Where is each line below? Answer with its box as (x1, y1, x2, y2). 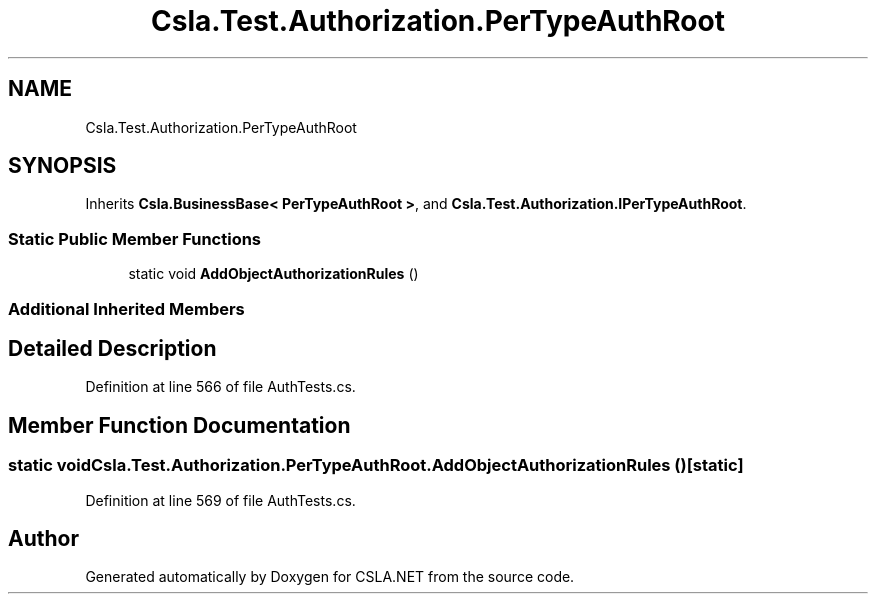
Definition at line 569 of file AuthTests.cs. (85, 491, 356, 509)
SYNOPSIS (8, 153, 117, 179)
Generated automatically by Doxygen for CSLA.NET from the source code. (85, 568, 575, 586)
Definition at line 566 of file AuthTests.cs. (85, 378, 356, 396)
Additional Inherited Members (8, 298, 245, 319)
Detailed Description (8, 335, 217, 361)
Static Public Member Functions (8, 228, 262, 249)
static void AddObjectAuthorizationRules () (128, 265, 419, 283)
